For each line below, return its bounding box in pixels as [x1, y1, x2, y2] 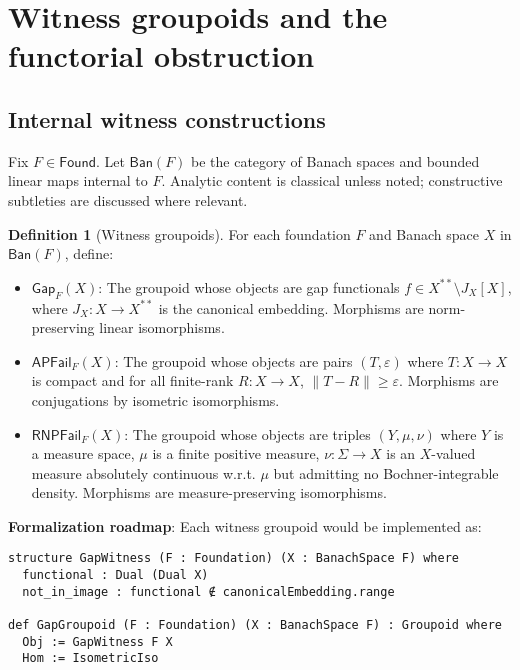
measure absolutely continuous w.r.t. [31, 462, 256, 483]
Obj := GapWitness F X [22, 634, 173, 649]
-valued [431, 443, 476, 464]
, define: [64, 243, 114, 264]
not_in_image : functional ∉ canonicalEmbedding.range [22, 584, 395, 599]
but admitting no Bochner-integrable [273, 462, 499, 483]
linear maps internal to [8, 170, 148, 191]
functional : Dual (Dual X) [22, 568, 209, 583]
